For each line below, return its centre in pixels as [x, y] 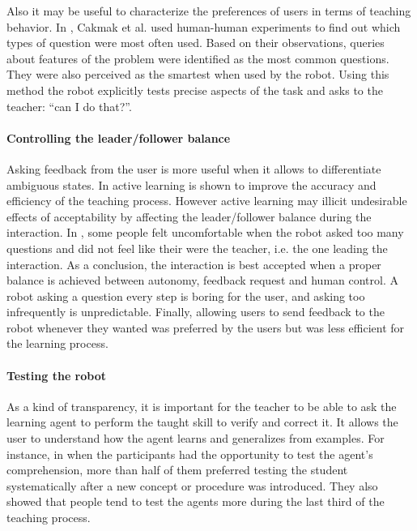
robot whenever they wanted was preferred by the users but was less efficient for [206, 327]
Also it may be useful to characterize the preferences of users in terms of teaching [209, 11]
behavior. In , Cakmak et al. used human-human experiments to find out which [204, 26]
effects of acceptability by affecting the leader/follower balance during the [189, 216]
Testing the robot [57, 375]
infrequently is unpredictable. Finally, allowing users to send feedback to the [196, 312]
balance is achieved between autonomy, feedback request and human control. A [202, 280]
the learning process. [57, 343]
